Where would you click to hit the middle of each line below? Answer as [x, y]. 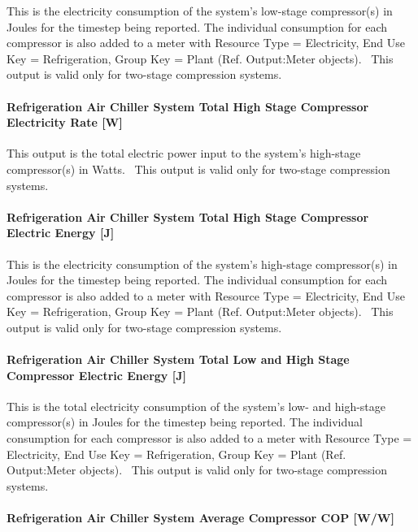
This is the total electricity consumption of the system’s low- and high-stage [196, 406]
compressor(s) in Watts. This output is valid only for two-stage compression [198, 169]
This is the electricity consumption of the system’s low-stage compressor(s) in [200, 11]
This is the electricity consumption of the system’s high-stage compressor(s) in [202, 264]
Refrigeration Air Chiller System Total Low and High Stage [178, 359]
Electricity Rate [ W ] [65, 122]
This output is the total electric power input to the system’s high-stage [184, 153]
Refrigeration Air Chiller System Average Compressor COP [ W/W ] [200, 518]
